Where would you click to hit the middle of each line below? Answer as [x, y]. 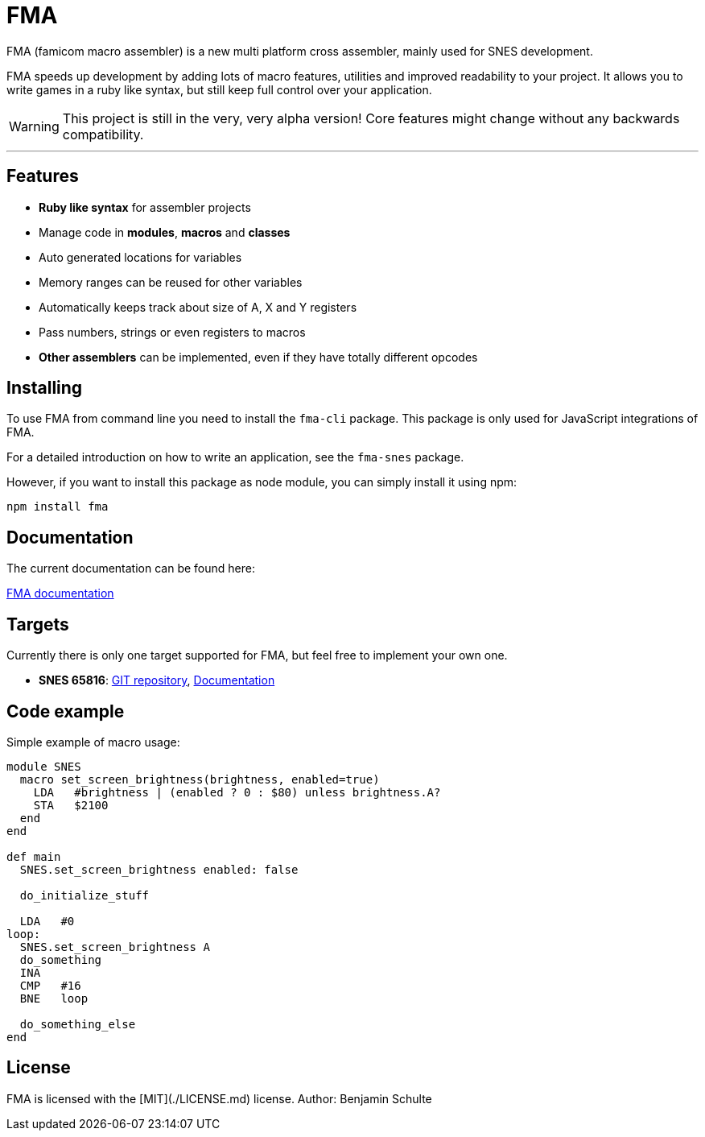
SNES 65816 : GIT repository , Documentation [157, 680]
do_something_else [78, 1024]
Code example [66, 711]
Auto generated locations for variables [140, 257]
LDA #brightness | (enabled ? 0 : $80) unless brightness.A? [237, 792]
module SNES [44, 766]
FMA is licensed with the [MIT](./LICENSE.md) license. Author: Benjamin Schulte [219, 1098]
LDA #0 [47, 921]
